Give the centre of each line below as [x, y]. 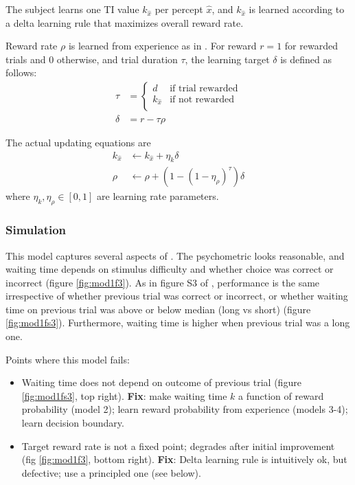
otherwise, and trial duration [117, 59]
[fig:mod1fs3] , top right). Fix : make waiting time [124, 395]
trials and [26, 59]
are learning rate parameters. [158, 196]
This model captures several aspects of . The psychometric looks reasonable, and [175, 255]
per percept [179, 9]
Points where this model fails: [68, 359]
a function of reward [281, 395]
